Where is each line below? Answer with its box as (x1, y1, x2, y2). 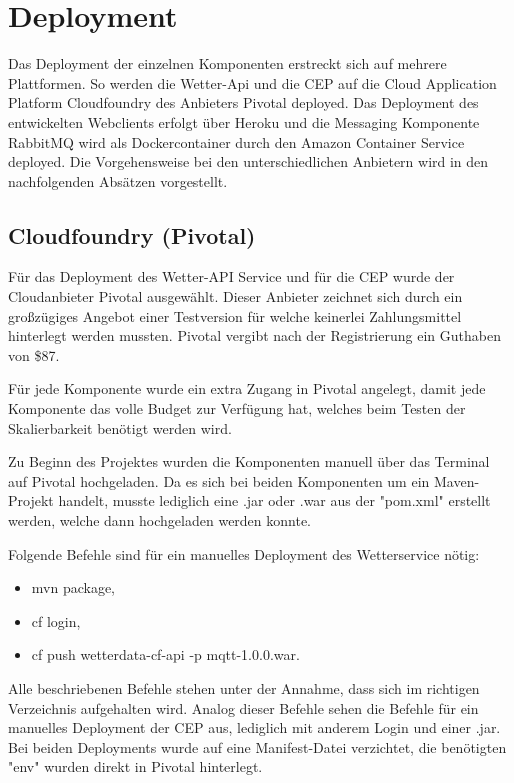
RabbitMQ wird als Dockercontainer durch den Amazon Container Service (8, 131, 465, 152)
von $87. (8, 344, 60, 365)
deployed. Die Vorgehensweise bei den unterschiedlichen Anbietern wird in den (8, 151, 489, 172)
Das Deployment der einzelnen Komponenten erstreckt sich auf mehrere (8, 53, 447, 74)
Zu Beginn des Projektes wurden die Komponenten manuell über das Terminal (8, 451, 490, 472)
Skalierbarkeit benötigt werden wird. (8, 417, 232, 438)
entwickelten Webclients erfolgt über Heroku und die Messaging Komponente (8, 111, 480, 132)
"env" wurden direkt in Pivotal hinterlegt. (8, 756, 263, 777)
